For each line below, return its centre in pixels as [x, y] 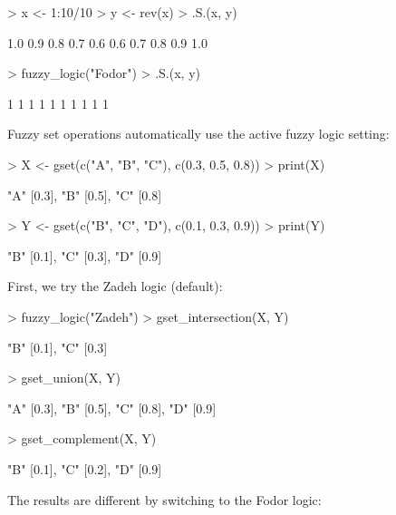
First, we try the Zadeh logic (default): [115, 286]
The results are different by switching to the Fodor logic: [164, 499]
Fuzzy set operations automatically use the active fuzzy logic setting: [198, 134]
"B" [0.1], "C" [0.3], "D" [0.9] [85, 255]
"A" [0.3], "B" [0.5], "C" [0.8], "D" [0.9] [112, 408]
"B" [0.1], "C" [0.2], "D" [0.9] [85, 468]
